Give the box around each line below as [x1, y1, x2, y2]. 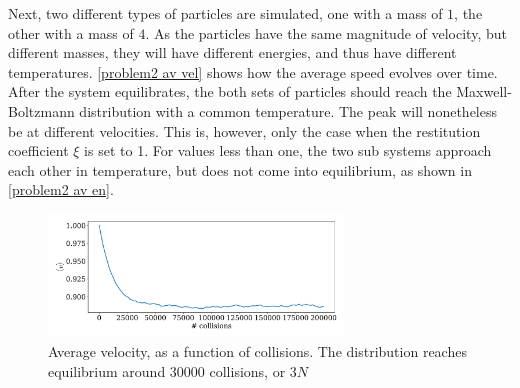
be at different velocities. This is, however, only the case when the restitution [8, 120, 481, 141]
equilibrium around [48, 360, 166, 381]
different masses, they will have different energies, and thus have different [8, 42, 457, 63]
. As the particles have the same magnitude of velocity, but [145, 22, 507, 43]
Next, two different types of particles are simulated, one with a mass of [8, 3, 443, 23]
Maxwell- [456, 81, 512, 102]
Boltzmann [8, 100, 75, 121]
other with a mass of [8, 22, 134, 43]
